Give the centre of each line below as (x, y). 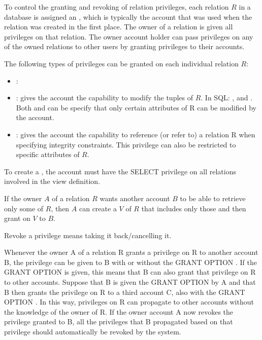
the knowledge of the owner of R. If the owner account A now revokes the (119, 311)
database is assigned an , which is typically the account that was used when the (128, 16)
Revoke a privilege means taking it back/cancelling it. (88, 235)
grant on (17, 218)
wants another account (135, 198)
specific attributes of (48, 154)
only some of (24, 208)
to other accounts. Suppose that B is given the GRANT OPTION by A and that (130, 282)
